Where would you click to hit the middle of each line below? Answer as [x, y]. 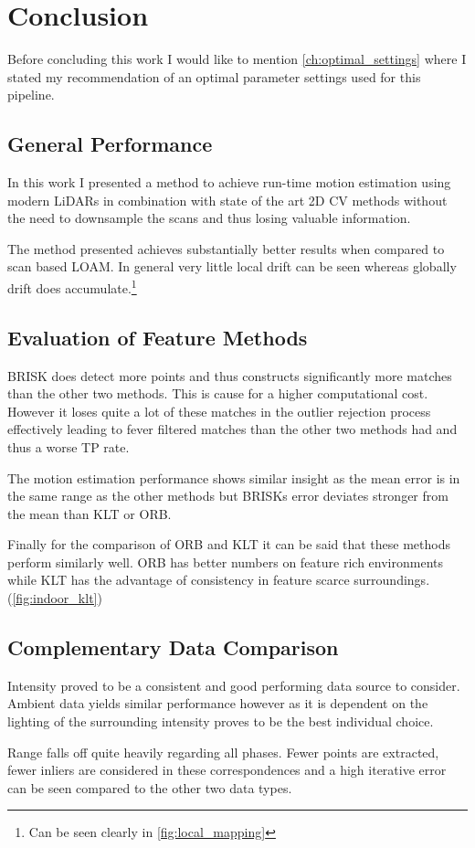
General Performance [110, 144]
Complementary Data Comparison [173, 647]
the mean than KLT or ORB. [90, 513]
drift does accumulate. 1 [72, 286]
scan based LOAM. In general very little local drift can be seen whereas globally [232, 266]
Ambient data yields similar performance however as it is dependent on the [218, 703]
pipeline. [31, 95]
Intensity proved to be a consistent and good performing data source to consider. [234, 685]
